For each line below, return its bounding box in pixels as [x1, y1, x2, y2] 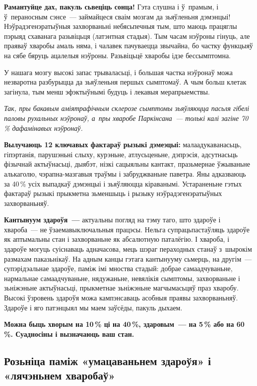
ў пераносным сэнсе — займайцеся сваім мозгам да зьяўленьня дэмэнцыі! [4, 11, 231, 21]
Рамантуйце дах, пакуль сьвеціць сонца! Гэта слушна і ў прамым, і [4, 1, 219, 11]
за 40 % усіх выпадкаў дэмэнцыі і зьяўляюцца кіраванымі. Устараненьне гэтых [4, 178, 242, 189]
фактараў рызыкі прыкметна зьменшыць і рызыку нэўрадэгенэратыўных [4, 188, 222, 198]
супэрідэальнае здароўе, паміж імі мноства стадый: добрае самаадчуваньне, [4, 263, 233, 274]
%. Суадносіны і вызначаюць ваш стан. [4, 328, 134, 339]
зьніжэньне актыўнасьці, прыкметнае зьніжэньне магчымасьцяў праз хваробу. [4, 283, 239, 293]
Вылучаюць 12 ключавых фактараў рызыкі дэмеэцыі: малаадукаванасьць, [4, 139, 242, 150]
